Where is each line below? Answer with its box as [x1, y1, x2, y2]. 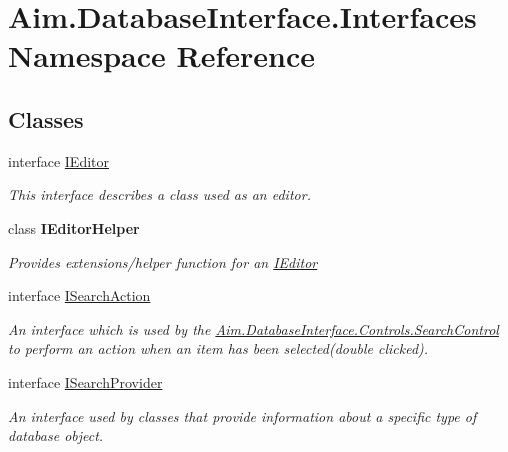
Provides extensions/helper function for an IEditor [8, 251, 318, 272]
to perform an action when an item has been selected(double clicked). [8, 338, 429, 359]
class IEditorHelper [8, 217, 140, 238]
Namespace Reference [8, 35, 315, 76]
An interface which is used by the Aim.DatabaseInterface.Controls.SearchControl [8, 318, 499, 339]
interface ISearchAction [8, 285, 151, 306]
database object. [8, 425, 104, 446]
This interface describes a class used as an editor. [8, 184, 311, 205]
